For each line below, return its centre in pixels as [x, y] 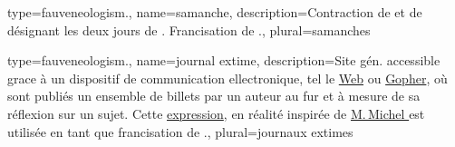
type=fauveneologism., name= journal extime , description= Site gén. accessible [224, 60]
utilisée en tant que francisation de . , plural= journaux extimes [180, 131]
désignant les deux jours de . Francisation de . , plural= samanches [189, 29]
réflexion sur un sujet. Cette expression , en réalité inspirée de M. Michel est [216, 113]
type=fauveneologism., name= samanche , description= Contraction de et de [215, 12]
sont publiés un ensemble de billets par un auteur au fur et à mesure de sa [214, 96]
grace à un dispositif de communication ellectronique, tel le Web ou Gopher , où [227, 78]
